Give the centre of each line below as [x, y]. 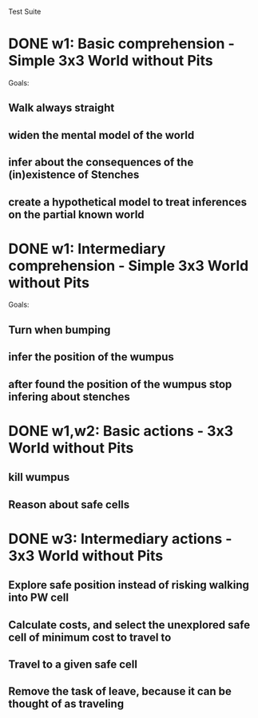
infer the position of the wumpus [91, 357]
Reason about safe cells [69, 504]
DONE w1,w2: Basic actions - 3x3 [121, 431]
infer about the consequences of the [101, 163]
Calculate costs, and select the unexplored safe [129, 625]
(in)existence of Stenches [74, 175]
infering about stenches [69, 397]
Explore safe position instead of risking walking [129, 585]
